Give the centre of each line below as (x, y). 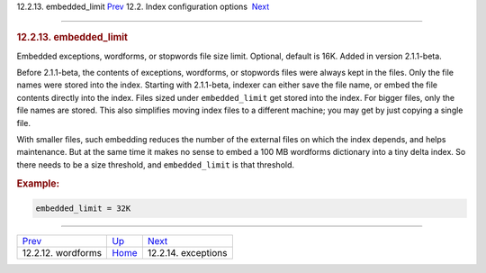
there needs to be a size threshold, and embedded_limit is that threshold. (156, 164)
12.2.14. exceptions (187, 253)
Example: (38, 183)
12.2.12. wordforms (62, 253)
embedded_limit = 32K (83, 209)
